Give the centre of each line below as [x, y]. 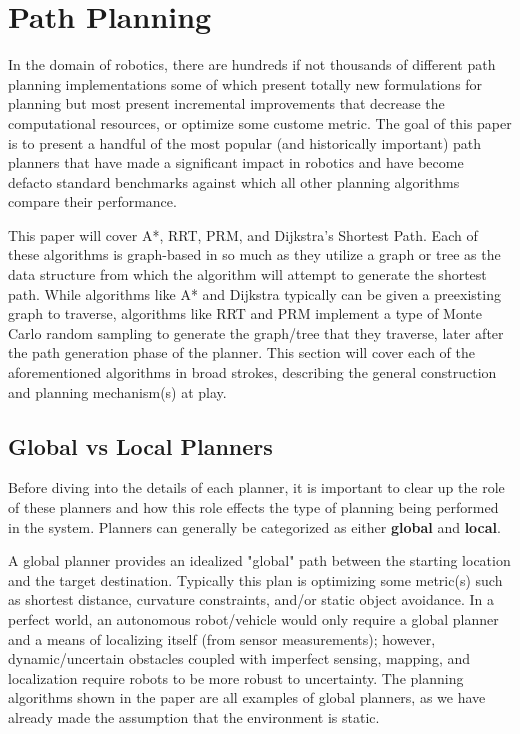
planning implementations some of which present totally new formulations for [245, 83]
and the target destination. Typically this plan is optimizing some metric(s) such [255, 579]
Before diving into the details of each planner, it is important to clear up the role [256, 487]
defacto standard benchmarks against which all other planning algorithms [234, 181]
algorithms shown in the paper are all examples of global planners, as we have [247, 697]
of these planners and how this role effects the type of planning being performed [253, 507]
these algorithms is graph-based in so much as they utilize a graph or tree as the [254, 254]
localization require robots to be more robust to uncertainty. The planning [236, 677]
